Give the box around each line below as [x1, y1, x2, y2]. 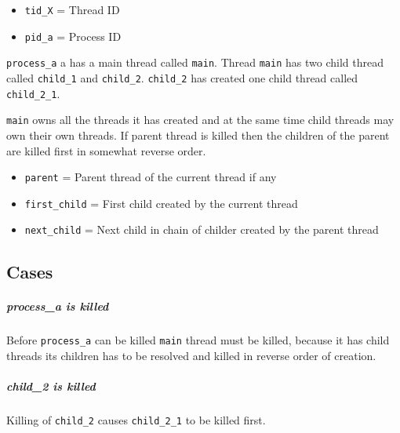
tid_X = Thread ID [24, 2, 120, 17]
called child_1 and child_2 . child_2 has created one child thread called [6, 69, 358, 86]
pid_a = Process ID [24, 27, 122, 44]
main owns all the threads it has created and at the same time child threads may [6, 111, 395, 128]
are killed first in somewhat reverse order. [6, 142, 206, 158]
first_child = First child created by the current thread [24, 195, 298, 211]
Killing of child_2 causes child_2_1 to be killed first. [6, 412, 266, 428]
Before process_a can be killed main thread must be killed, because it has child [6, 332, 390, 348]
